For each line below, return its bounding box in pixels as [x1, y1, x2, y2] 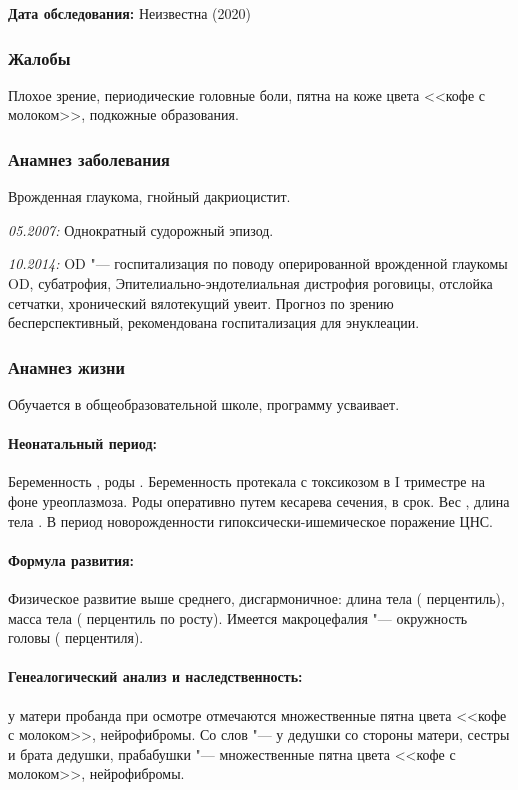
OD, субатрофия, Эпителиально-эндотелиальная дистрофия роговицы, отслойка [8, 273, 493, 293]
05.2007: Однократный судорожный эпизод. [8, 219, 274, 240]
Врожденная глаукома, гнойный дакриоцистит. [8, 186, 291, 207]
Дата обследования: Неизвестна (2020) [8, 3, 251, 23]
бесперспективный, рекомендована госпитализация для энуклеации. [8, 312, 420, 333]
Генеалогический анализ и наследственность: [8, 666, 303, 687]
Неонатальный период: [8, 433, 157, 454]
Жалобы [8, 45, 71, 70]
